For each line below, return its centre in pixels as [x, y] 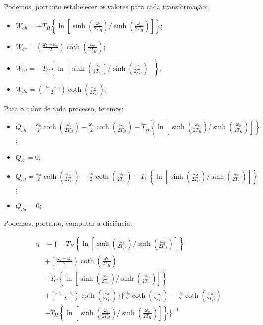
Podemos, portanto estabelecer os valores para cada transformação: [106, 6]
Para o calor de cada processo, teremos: [64, 108]
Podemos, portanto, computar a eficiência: [68, 223]
